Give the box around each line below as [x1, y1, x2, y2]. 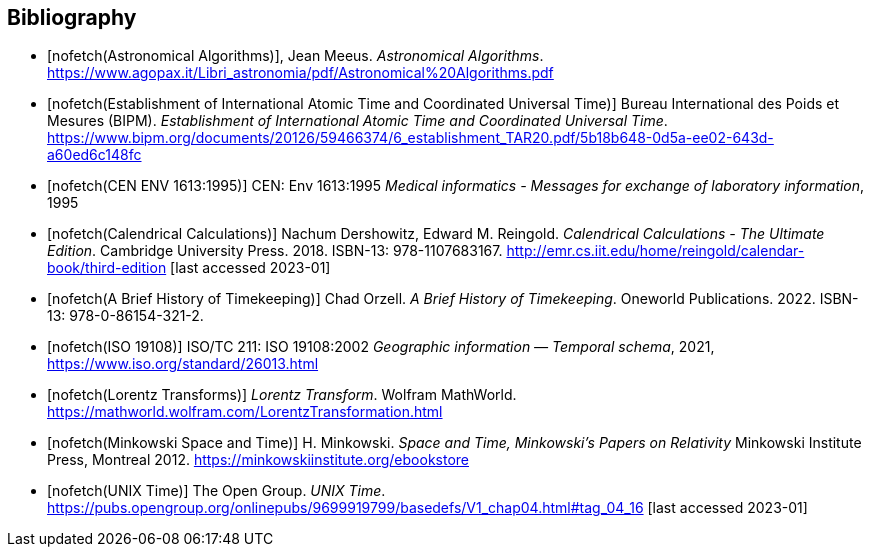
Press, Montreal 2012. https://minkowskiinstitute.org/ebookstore [47, 451, 469, 469]
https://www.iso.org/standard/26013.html [47, 355, 319, 373]
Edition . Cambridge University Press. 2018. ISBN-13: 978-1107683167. [47, 242, 503, 260]
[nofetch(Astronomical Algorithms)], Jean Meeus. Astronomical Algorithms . [47, 47, 544, 65]
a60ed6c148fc [47, 146, 142, 164]
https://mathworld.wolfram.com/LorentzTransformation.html [47, 403, 443, 421]
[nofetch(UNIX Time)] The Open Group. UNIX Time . [47, 482, 386, 500]
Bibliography [7, 5, 137, 30]
